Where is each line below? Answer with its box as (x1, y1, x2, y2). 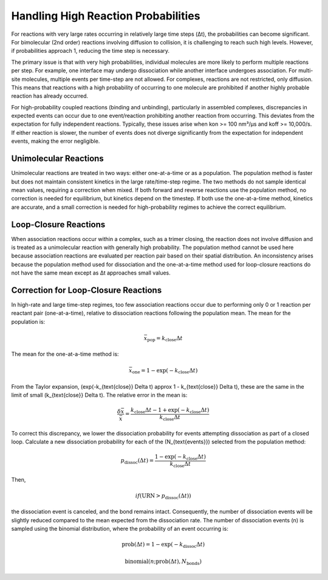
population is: (11, 318, 46, 325)
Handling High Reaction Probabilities (11, 9, 200, 22)
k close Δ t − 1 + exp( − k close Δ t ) (131, 407, 210, 415)
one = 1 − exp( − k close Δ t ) (132, 367, 198, 375)
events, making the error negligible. (11, 137, 100, 145)
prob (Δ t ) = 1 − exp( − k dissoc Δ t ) (121, 541, 205, 549)
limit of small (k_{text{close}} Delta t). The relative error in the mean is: (11, 392, 188, 399)
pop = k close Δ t (146, 335, 183, 343)
